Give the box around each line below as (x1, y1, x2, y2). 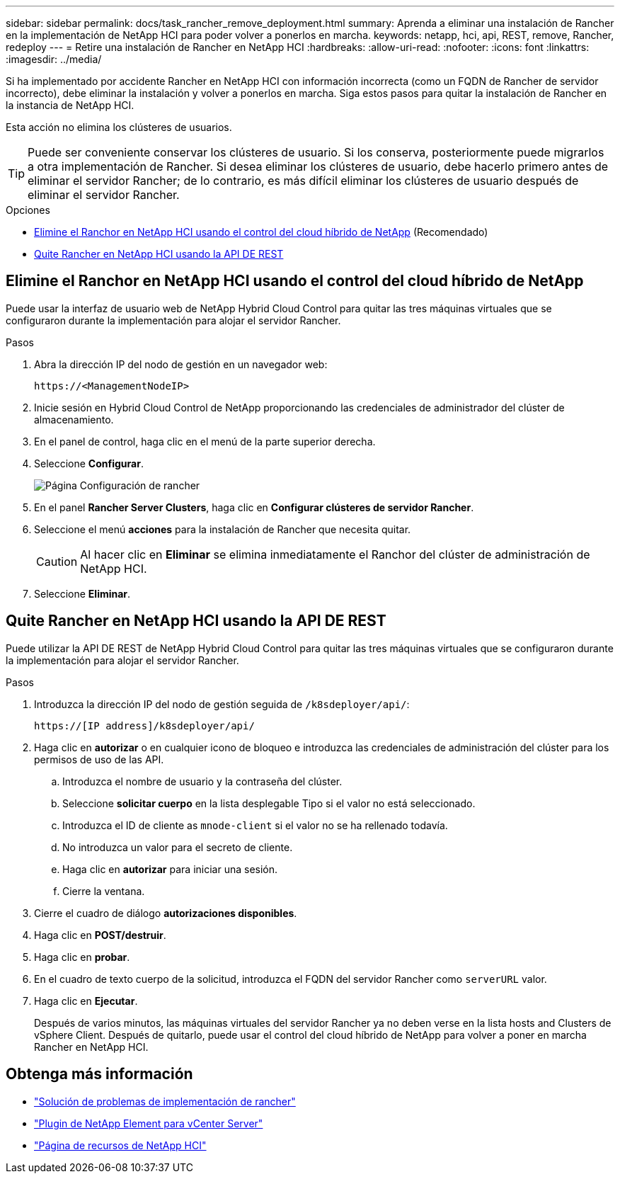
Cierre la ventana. (62, 884, 145, 897)
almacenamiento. (34, 413, 114, 426)
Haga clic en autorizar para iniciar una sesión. (62, 862, 278, 875)
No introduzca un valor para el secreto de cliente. (62, 841, 293, 853)
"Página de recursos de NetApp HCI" (34, 1139, 207, 1151)
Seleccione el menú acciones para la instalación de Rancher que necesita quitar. (34, 523, 411, 535)
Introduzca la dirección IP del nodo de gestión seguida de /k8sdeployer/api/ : (34, 697, 410, 710)
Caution (36, 554, 78, 569)
